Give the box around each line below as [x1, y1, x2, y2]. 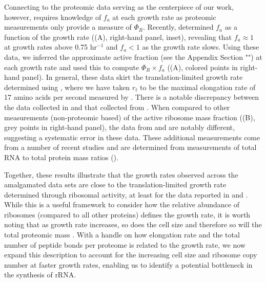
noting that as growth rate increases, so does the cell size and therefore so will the [4, 219, 262, 230]
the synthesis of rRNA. [4, 269, 76, 280]
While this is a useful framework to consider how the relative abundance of [4, 199, 239, 210]
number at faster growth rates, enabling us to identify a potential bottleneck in [4, 259, 253, 270]
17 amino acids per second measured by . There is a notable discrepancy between [4, 92, 259, 102]
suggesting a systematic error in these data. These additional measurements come [4, 132, 260, 142]
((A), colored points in [167, 61, 238, 72]
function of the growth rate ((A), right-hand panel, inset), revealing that [4, 31, 232, 42]
